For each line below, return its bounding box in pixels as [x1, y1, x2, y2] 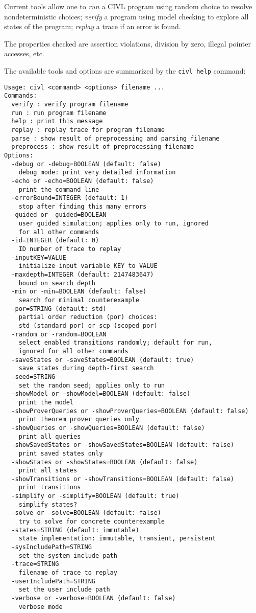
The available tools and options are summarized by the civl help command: [4, 65, 246, 76]
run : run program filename [11, 109, 107, 117]
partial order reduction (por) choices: [18, 313, 158, 321]
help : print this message [11, 118, 103, 125]
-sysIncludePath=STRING [11, 543, 92, 551]
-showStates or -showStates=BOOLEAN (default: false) [11, 458, 198, 466]
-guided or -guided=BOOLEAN [11, 211, 107, 219]
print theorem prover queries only [18, 416, 139, 423]
